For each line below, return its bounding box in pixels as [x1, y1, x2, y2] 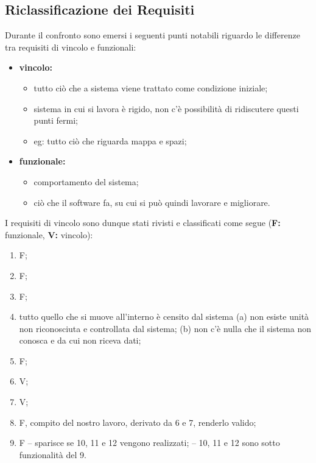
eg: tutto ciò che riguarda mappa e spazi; [33, 134, 187, 147]
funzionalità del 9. [19, 448, 86, 461]
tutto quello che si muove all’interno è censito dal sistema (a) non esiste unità [19, 310, 309, 323]
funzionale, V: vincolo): [5, 228, 93, 241]
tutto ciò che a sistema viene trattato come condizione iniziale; [33, 81, 268, 94]
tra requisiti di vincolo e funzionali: [5, 40, 136, 53]
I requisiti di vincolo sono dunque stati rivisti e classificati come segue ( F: [5, 216, 281, 229]
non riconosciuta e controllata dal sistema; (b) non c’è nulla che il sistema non [19, 322, 311, 334]
